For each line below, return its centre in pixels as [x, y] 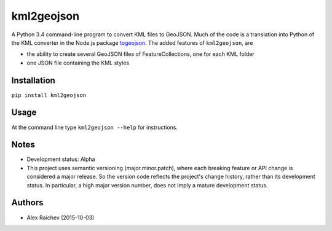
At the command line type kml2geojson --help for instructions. [95, 127]
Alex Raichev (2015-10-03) [61, 217]
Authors [27, 203]
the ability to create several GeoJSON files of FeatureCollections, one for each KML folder [140, 54]
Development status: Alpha [61, 159]
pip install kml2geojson [49, 95]
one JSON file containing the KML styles [78, 63]
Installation [33, 80]
